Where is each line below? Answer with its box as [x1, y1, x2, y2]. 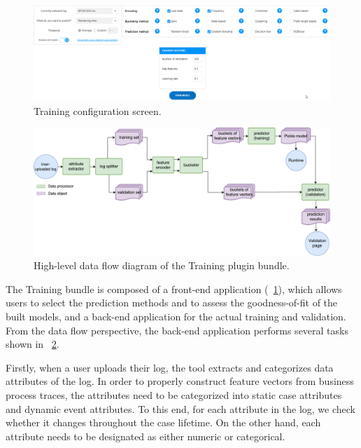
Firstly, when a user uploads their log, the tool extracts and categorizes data [6, 360, 334, 374]
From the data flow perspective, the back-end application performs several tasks [6, 323, 348, 337]
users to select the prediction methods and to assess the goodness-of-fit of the [6, 295, 338, 310]
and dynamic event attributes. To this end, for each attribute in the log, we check [6, 401, 355, 416]
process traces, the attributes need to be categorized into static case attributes [6, 387, 342, 402]
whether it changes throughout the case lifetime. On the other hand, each [6, 415, 321, 430]
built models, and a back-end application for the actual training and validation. [6, 308, 346, 323]
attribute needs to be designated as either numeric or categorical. [6, 428, 285, 443]
